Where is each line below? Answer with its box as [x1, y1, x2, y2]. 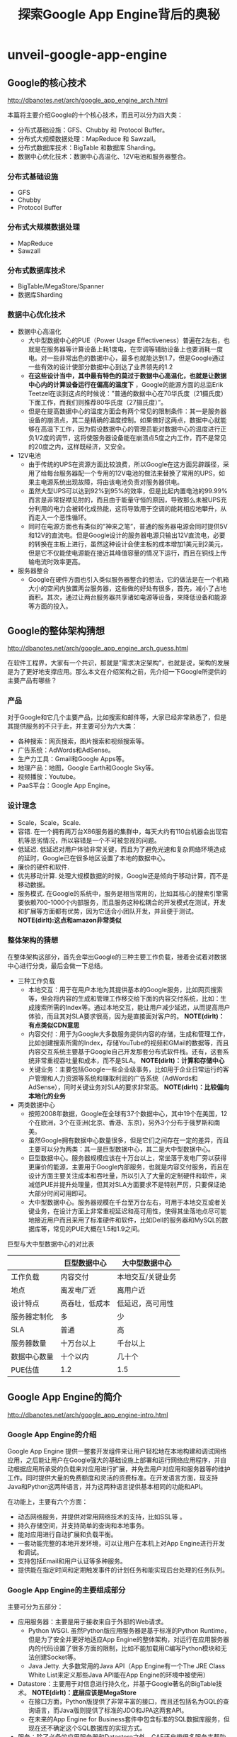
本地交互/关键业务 [117, 1271, 177, 1281]
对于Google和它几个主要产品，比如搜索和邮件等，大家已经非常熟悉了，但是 [7, 713, 227, 721]
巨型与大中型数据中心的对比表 [7, 1239, 94, 1248]
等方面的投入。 [28, 602, 72, 610]
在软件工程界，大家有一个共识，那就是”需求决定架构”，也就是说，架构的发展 [7, 658, 230, 667]
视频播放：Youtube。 [17, 772, 80, 781]
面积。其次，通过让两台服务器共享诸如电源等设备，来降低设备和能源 [28, 593, 227, 602]
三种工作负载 [17, 976, 55, 985]
